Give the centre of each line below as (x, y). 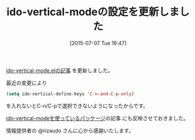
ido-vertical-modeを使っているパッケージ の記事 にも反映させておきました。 (97, 118)
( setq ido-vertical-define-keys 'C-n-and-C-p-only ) (70, 94)
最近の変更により (27, 83)
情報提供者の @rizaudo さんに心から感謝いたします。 (70, 130)
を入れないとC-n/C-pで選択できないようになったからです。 (77, 106)
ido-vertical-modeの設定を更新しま (93, 12)
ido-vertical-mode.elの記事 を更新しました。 (60, 70)
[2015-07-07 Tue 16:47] (98, 43)
